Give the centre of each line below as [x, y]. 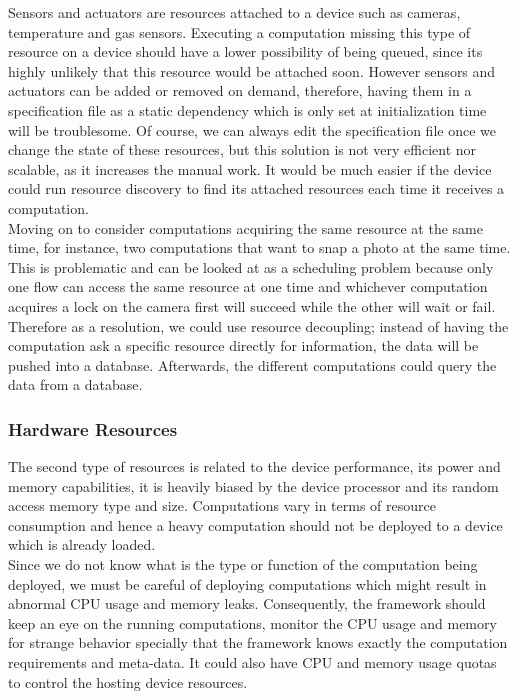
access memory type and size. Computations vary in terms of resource [222, 505]
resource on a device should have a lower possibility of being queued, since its [245, 51]
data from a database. [75, 384]
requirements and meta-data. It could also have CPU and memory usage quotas [252, 662]
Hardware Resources [93, 428]
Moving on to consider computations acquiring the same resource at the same [245, 227]
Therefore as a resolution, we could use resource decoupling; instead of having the [258, 325]
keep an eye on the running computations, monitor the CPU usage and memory [252, 622]
